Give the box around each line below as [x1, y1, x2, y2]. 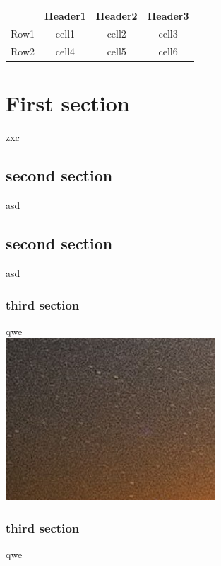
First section [6, 89, 130, 118]
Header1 [44, 8, 86, 23]
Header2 [95, 8, 138, 23]
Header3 [147, 8, 189, 23]
